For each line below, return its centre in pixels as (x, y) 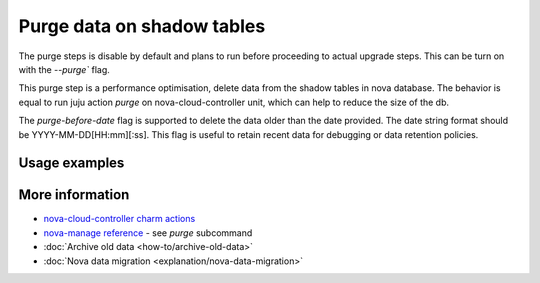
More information (74, 195)
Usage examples (71, 163)
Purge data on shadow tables (142, 26)
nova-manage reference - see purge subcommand (148, 232)
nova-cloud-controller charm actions (119, 219)
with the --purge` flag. (64, 69)
